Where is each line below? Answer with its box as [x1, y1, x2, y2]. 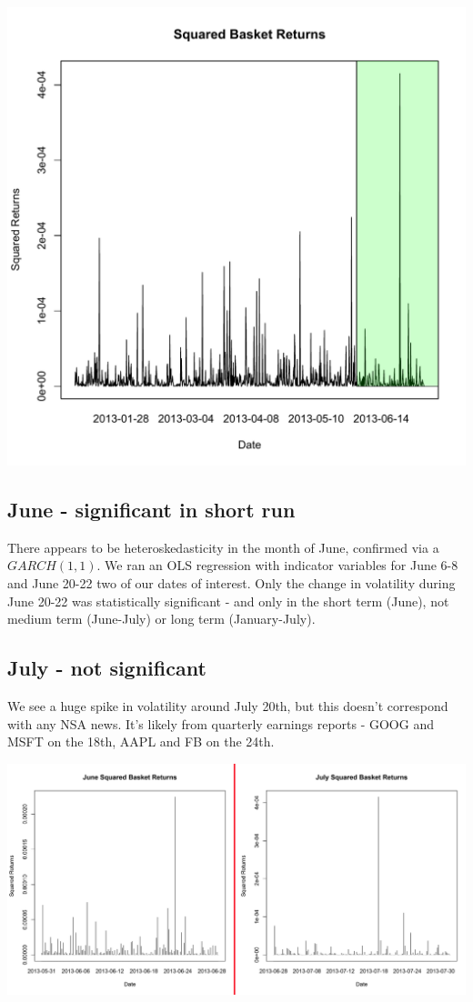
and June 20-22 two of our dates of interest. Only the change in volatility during [7, 573, 456, 592]
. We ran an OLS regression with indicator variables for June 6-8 [96, 556, 458, 575]
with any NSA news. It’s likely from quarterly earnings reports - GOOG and [7, 714, 434, 733]
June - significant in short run [7, 495, 296, 523]
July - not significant [7, 654, 206, 682]
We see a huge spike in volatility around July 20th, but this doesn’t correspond [7, 696, 448, 715]
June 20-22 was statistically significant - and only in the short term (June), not [7, 591, 449, 610]
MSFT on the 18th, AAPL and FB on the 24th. [7, 732, 275, 751]
